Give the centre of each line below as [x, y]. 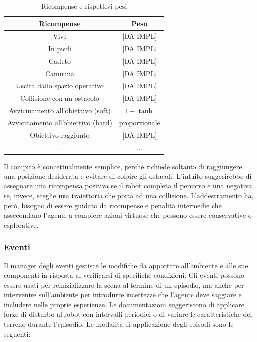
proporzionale [139, 123]
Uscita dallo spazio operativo [60, 85]
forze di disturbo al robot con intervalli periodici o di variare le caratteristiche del [128, 314]
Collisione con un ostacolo [60, 98]
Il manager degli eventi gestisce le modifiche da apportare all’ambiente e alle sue [126, 265]
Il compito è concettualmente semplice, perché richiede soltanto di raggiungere [123, 166]
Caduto [60, 61]
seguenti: [17, 333]
